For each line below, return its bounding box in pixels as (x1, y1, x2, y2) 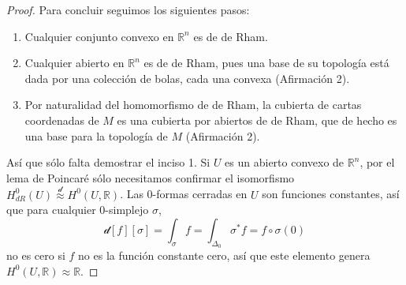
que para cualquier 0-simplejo (6, 201, 149, 218)
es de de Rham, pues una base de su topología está (143, 54, 389, 71)
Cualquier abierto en (24, 54, 125, 71)
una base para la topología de (24, 127, 168, 144)
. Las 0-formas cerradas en (120, 186, 248, 202)
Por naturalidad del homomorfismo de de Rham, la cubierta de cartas (24, 96, 362, 113)
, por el (359, 154, 395, 171)
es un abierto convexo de (225, 154, 345, 171)
